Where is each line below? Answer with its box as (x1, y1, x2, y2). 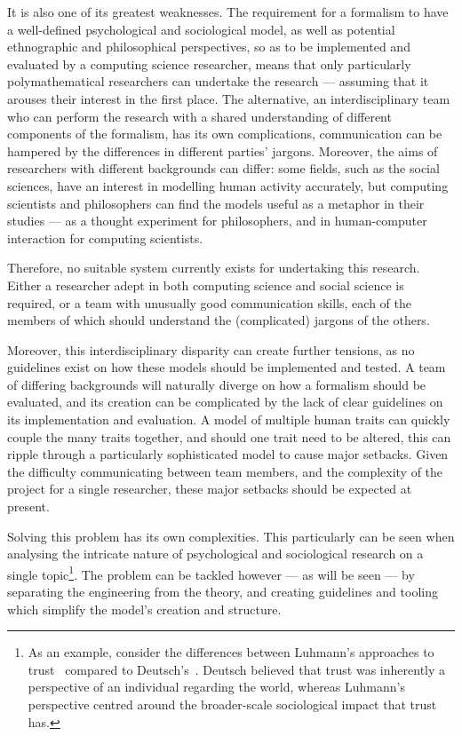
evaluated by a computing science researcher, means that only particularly (7, 54, 411, 73)
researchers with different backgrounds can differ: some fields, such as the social (7, 159, 440, 178)
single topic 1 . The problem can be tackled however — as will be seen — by (7, 562, 415, 583)
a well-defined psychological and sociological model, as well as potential (7, 20, 395, 38)
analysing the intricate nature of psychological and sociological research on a (7, 544, 424, 563)
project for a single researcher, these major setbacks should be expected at (7, 479, 412, 498)
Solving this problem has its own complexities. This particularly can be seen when (7, 526, 455, 545)
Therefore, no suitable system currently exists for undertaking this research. (7, 258, 420, 277)
